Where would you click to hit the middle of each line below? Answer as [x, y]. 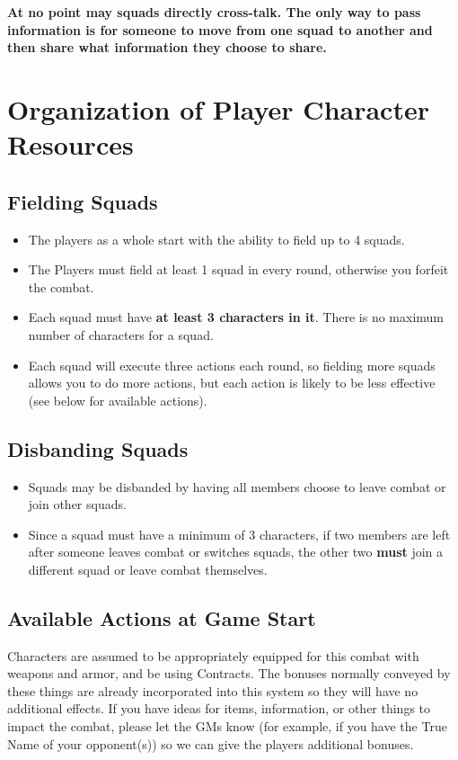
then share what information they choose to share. [167, 47]
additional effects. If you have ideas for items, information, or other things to [219, 708]
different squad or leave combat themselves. [148, 569]
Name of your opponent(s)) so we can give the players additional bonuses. [211, 743]
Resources [70, 144]
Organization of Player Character [218, 108]
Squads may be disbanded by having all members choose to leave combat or [237, 486]
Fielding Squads [83, 201]
